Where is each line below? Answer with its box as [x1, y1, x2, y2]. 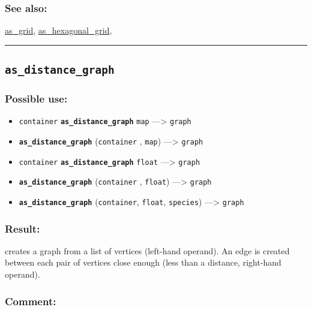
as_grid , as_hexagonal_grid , [5, 24, 112, 37]
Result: [5, 221, 40, 236]
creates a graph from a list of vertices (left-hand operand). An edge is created [5, 244, 290, 257]
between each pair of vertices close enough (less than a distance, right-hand [5, 256, 281, 269]
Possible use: [5, 91, 68, 106]
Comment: [5, 293, 56, 308]
